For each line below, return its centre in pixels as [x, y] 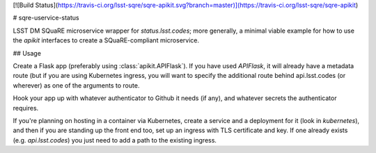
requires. [26, 108]
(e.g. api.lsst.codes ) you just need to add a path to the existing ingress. [115, 140]
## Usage [27, 53]
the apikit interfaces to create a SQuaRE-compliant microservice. [106, 40]
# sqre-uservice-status [46, 18]
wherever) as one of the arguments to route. [76, 85]
